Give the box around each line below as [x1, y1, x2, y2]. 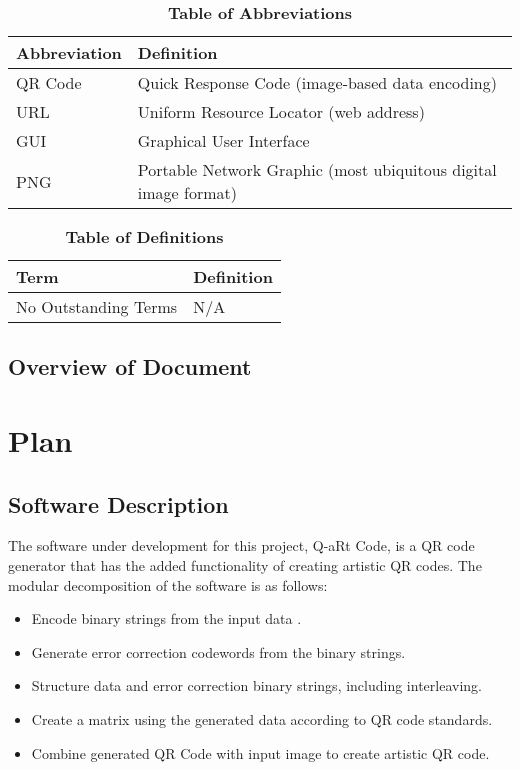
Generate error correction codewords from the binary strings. [31, 641, 406, 662]
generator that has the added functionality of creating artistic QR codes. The [8, 554, 482, 575]
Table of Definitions [65, 225, 224, 248]
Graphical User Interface [137, 129, 310, 152]
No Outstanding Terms [16, 295, 178, 318]
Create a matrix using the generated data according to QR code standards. [31, 708, 493, 729]
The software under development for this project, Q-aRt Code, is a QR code [8, 535, 475, 556]
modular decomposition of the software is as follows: [8, 574, 328, 595]
